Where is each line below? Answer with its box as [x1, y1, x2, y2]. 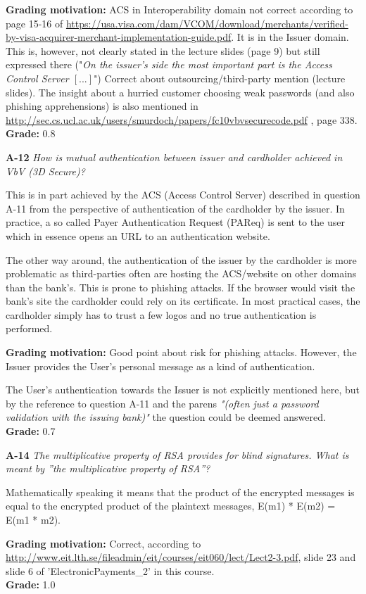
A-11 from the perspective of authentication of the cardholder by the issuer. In [6, 201, 345, 215]
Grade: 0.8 [6, 126, 56, 141]
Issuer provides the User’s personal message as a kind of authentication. [6, 358, 315, 373]
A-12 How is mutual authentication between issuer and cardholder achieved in [6, 149, 343, 164]
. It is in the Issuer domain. [231, 30, 349, 44]
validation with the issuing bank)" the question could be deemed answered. [6, 410, 326, 424]
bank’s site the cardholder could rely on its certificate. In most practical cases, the [6, 293, 360, 308]
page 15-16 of [6, 15, 63, 30]
